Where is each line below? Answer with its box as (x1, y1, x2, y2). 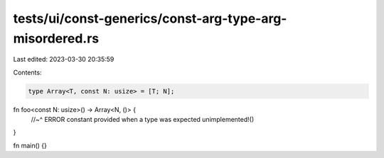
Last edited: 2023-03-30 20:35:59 (13, 55, 114, 64)
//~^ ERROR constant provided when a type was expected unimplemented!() (31, 115, 255, 124)
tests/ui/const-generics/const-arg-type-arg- (13, 11, 287, 26)
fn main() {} (13, 141, 48, 149)
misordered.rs (13, 30, 100, 46)
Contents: (13, 68, 42, 77)
